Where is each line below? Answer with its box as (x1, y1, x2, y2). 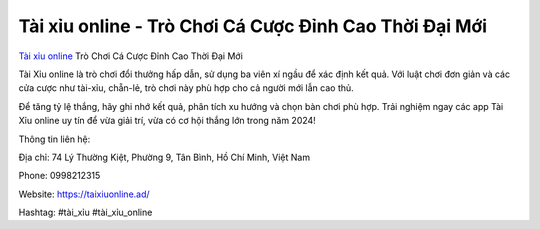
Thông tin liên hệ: (18, 133, 91, 145)
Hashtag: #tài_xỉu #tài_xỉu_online (18, 206, 153, 219)
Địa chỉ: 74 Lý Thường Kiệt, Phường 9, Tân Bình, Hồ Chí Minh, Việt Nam (18, 151, 310, 163)
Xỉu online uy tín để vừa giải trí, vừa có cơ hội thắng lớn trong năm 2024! (18, 115, 317, 127)
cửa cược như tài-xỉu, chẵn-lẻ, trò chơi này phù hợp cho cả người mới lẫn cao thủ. (18, 82, 354, 94)
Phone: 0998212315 (18, 170, 101, 182)
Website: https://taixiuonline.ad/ (18, 188, 150, 200)
